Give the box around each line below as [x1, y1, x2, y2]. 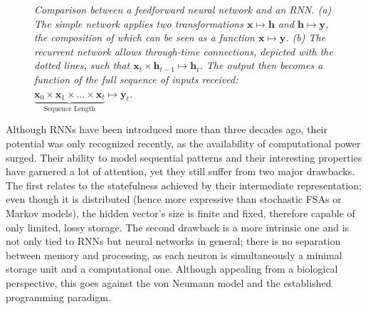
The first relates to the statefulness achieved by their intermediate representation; [6, 177, 362, 192]
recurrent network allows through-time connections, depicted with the [34, 43, 333, 58]
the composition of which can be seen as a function [34, 30, 255, 45]
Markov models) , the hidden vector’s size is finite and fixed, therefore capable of [6, 206, 355, 221]
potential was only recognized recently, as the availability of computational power [6, 136, 361, 151]
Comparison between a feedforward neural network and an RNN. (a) [34, 2, 332, 16]
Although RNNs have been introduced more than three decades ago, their [6, 122, 328, 137]
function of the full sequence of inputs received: [34, 71, 238, 86]
